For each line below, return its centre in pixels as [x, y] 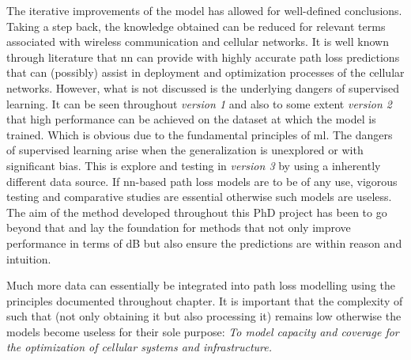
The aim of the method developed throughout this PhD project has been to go [197, 212]
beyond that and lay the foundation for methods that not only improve [179, 227]
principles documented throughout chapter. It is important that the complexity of [205, 300]
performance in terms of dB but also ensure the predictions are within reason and [204, 243]
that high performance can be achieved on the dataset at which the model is [191, 119]
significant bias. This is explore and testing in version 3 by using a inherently [194, 165]
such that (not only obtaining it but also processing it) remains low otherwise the [204, 316]
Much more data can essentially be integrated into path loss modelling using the [201, 285]
